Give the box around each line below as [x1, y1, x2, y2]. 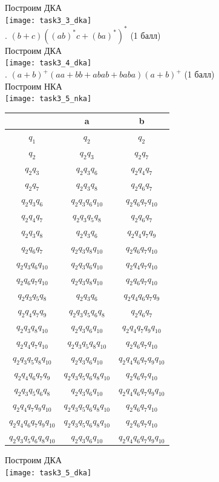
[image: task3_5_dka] [5, 468, 92, 477]
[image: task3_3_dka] [5, 16, 92, 25]
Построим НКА [5, 79, 62, 92]
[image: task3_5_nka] [5, 94, 92, 104]
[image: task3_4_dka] [5, 59, 92, 68]
